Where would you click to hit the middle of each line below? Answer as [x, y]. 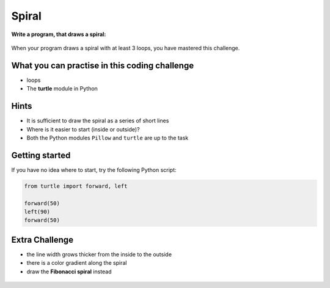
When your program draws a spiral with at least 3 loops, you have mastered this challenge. [126, 48]
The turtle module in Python [62, 89]
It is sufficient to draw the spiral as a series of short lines [98, 121]
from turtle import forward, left [76, 186]
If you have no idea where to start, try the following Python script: [94, 170]
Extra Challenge [42, 239]
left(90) [37, 212]
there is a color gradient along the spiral [77, 263]
